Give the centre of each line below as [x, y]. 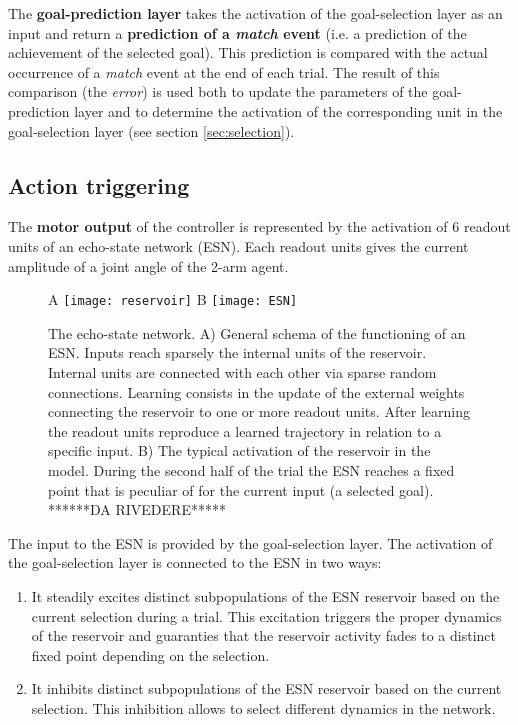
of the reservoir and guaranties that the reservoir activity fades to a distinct [264, 635]
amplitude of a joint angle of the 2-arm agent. [148, 265]
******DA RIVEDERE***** [137, 509]
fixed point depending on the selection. [150, 654]
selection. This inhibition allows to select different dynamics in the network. [263, 707]
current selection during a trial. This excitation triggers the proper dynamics [266, 615]
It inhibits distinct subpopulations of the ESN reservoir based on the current [266, 688]
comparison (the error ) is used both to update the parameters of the [218, 91]
